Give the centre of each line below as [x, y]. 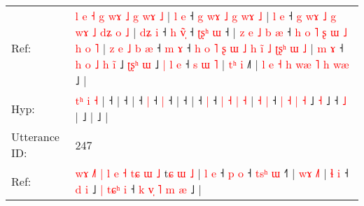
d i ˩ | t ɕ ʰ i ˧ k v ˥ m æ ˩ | [138, 189]
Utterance [35, 137]
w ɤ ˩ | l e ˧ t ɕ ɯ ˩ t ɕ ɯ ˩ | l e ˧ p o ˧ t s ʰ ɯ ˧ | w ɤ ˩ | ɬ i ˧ [212, 173]
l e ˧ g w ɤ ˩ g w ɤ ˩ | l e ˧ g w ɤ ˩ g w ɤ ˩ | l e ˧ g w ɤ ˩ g [206, 16]
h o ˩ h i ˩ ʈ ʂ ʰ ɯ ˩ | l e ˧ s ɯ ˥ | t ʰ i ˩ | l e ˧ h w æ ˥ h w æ [212, 64]
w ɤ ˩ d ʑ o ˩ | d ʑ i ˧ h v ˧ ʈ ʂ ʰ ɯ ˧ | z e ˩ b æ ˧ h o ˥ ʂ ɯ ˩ [211, 32]
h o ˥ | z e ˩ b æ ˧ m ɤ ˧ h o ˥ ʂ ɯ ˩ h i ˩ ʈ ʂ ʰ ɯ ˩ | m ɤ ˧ [209, 48]
